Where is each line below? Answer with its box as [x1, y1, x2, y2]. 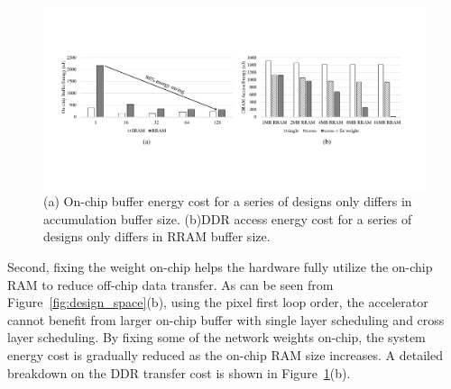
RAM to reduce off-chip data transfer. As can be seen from [7, 275, 334, 294]
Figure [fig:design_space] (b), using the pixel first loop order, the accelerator [7, 293, 428, 312]
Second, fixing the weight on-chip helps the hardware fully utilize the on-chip [7, 258, 433, 276]
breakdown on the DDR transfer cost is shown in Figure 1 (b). [7, 363, 351, 382]
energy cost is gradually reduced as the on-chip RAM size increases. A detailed [7, 345, 443, 364]
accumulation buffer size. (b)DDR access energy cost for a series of [43, 209, 412, 228]
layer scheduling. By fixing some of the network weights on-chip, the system [7, 328, 426, 347]
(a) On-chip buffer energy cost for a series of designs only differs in [43, 192, 412, 211]
